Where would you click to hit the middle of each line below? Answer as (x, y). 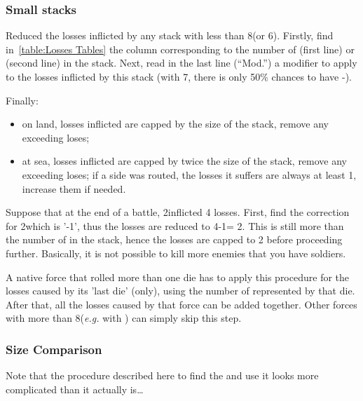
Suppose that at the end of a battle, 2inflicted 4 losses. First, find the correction (178, 212)
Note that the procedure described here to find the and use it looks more (162, 375)
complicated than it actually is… (75, 389)
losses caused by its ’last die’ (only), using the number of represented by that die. (180, 291)
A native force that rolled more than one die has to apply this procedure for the (178, 277)
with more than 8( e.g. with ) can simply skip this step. (124, 318)
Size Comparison (54, 349)
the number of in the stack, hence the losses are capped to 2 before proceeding (174, 239)
